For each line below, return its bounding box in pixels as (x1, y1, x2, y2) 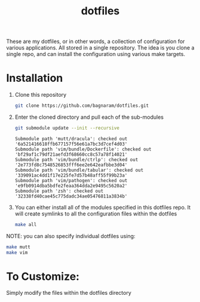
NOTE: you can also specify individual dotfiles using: (6, 232, 136, 239)
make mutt (6, 244, 31, 250)
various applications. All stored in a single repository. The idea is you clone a (6, 44, 195, 51)
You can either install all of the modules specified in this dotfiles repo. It (14, 204, 191, 211)
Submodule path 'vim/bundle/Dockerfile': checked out (14, 146, 152, 152)
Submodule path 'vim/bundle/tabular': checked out (14, 167, 144, 173)
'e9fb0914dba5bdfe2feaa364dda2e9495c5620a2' (14, 183, 128, 189)
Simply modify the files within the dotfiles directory (6, 289, 131, 297)
